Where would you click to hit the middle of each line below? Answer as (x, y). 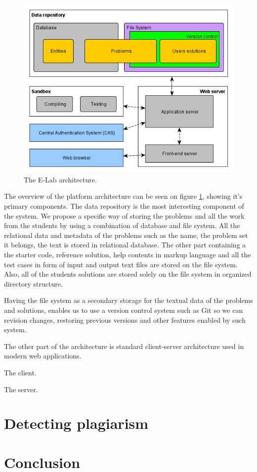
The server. (21, 389)
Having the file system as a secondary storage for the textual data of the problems (128, 300)
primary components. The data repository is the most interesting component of (124, 206)
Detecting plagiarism (76, 423)
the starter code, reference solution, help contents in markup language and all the (128, 255)
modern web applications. (43, 356)
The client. (20, 372)
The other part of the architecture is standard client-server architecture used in (124, 346)
